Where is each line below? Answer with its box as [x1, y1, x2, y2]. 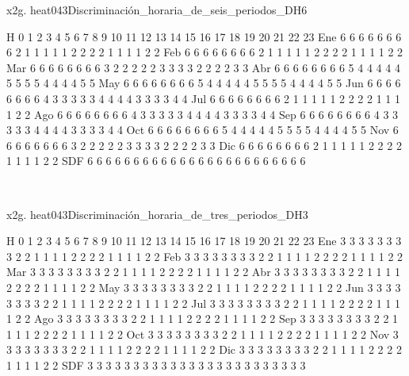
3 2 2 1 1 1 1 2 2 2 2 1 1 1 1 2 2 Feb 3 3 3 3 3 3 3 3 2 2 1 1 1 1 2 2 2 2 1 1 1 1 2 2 [6, 247, 403, 264]
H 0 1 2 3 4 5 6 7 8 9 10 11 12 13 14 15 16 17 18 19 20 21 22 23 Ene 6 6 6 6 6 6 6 [6, 28, 402, 44]
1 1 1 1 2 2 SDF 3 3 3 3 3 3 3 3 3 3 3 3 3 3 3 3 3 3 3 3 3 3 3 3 [6, 356, 306, 373]
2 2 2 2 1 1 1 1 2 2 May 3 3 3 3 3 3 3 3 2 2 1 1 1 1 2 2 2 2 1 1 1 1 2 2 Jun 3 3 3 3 [6, 278, 401, 295]
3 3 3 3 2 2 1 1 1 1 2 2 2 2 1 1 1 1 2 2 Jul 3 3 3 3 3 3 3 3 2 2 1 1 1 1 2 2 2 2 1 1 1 [6, 294, 401, 311]
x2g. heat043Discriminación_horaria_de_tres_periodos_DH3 [6, 205, 308, 222]
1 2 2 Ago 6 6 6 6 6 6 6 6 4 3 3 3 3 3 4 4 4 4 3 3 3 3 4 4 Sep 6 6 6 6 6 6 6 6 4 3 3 [6, 106, 399, 122]
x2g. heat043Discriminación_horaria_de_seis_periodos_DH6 [6, 2, 308, 17]
